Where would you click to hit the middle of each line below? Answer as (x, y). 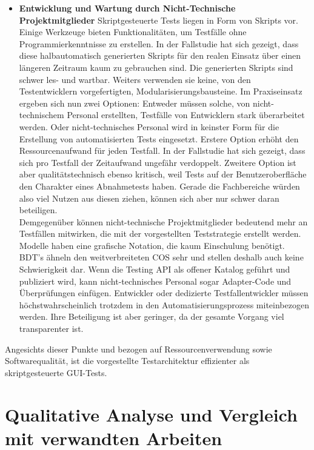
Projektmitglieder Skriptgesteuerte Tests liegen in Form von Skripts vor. (159, 20)
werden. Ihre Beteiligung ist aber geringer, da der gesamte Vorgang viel (152, 316)
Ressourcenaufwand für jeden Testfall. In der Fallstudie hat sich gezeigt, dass (162, 151)
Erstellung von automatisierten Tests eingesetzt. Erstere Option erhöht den (159, 138)
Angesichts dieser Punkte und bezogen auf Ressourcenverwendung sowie (139, 349)
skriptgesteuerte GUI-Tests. (56, 372)
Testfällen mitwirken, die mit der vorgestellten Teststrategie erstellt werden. (160, 233)
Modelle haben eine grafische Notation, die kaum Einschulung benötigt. (152, 245)
